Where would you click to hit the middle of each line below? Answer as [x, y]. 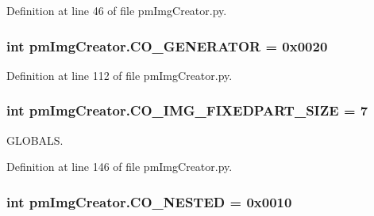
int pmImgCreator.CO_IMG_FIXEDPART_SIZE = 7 [187, 110]
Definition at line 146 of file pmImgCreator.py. [120, 167]
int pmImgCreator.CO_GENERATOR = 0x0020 [167, 45]
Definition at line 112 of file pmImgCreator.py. [120, 75]
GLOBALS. [35, 140]
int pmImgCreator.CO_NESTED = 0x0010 [149, 201]
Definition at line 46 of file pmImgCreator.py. [117, 10]
